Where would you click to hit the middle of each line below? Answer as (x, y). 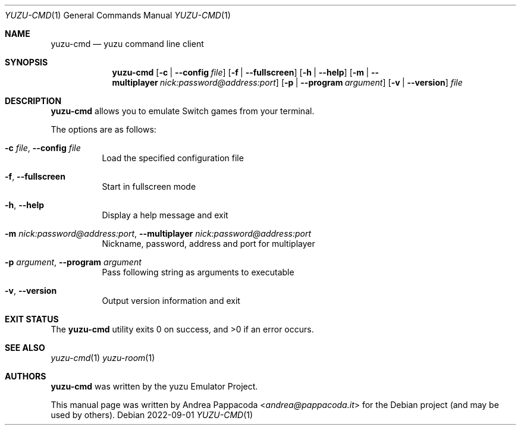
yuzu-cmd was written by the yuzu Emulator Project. (154, 386)
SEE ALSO (25, 348)
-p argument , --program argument (73, 262)
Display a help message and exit (165, 215)
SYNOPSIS (26, 62)
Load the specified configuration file (173, 158)
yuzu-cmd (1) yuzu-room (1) (103, 358)
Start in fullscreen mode (149, 186)
